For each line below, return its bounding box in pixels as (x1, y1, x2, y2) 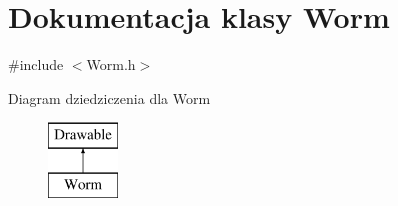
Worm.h (86, 54, 136, 75)
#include (8, 54, 64, 75)
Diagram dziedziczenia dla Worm (8, 87, 211, 108)
